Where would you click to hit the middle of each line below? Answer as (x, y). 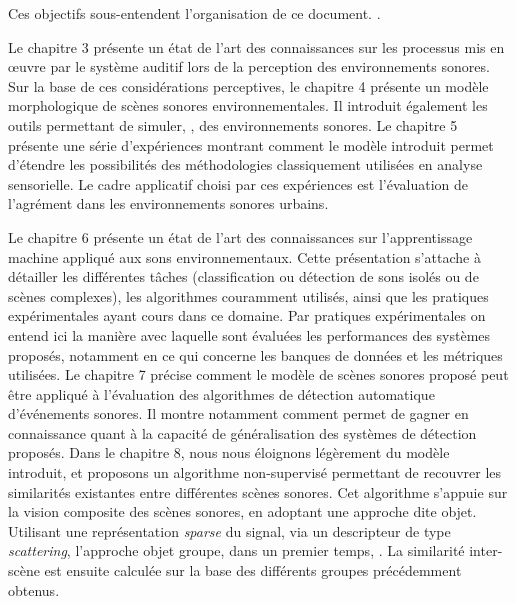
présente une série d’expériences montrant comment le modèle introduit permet (251, 144)
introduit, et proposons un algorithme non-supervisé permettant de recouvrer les (255, 472)
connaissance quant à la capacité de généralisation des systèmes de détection (242, 432)
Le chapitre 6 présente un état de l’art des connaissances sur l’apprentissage (240, 236)
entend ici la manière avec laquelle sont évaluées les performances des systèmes (249, 334)
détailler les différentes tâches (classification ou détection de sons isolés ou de (243, 276)
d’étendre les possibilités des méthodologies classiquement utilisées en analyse (245, 164)
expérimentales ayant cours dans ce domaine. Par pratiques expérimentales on (247, 315)
